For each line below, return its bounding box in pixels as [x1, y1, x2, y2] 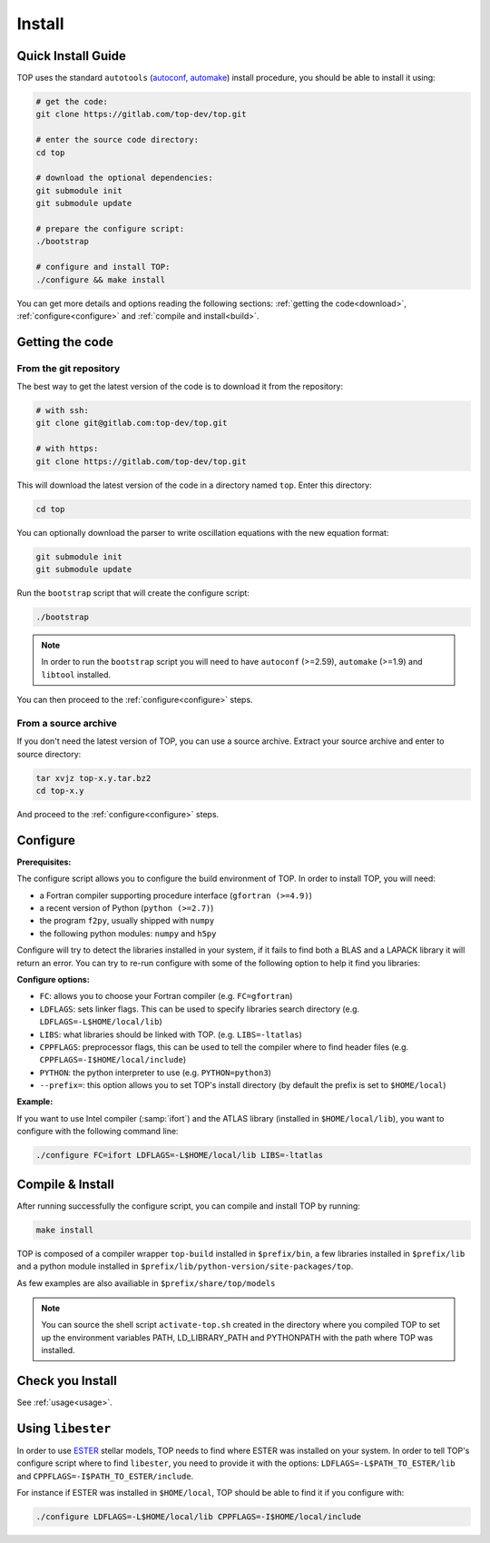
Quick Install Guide [16, 48, 126, 64]
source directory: [16, 748, 82, 759]
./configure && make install [35, 274, 166, 285]
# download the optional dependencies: [35, 173, 213, 183]
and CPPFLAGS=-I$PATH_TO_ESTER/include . [16, 1470, 194, 1481]
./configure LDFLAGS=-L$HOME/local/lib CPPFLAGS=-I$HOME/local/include [35, 1512, 362, 1522]
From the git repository [16, 361, 121, 374]
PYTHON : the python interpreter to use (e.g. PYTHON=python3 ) [39, 1067, 272, 1078]
